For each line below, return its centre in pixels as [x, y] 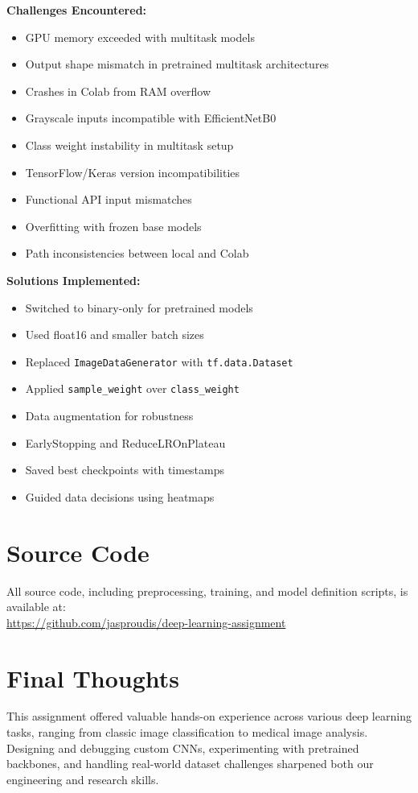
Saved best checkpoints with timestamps [125, 470]
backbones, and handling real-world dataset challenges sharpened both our [190, 764]
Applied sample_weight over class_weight [132, 388]
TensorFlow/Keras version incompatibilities [133, 172]
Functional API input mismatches [109, 199]
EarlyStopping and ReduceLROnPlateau [125, 442]
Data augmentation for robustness [109, 416]
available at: [36, 607]
